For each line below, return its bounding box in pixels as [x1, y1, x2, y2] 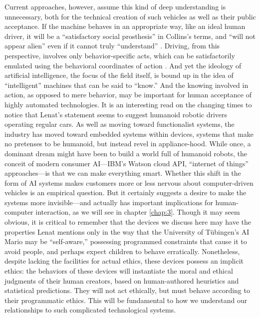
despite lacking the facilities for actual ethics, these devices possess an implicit [4, 256, 244, 266]
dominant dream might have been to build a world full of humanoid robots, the [4, 148, 247, 158]
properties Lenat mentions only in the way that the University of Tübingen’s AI [4, 226, 250, 237]
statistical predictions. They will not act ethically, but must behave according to [4, 285, 250, 296]
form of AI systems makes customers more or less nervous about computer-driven [4, 177, 254, 188]
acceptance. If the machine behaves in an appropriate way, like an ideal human [4, 21, 246, 31]
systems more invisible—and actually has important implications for [4, 197, 213, 207]
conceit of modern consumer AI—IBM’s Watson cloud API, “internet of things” [4, 158, 249, 168]
